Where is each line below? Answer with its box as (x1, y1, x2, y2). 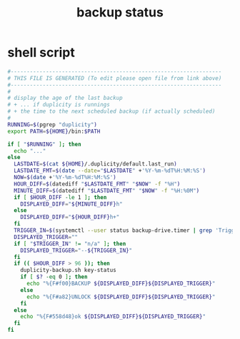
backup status (76, 4, 164, 21)
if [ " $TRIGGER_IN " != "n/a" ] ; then (14, 240, 126, 247)
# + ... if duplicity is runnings (7, 101, 111, 108)
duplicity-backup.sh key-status (20, 267, 116, 274)
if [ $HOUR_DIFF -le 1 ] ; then (14, 193, 107, 201)
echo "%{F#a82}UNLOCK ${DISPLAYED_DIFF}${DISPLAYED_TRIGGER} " (26, 293, 216, 300)
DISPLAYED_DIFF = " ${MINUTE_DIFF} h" (20, 201, 123, 208)
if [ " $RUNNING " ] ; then (7, 141, 81, 148)
